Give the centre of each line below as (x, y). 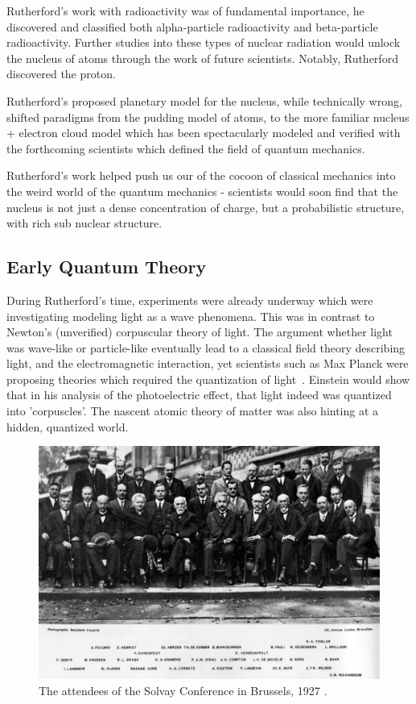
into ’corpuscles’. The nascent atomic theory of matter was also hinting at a (193, 411)
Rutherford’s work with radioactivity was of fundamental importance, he (185, 10)
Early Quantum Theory (107, 267)
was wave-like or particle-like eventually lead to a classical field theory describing (206, 347)
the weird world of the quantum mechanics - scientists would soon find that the (202, 191)
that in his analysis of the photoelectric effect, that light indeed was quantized (199, 395)
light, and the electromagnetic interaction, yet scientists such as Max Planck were (208, 363)
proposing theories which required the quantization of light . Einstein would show (208, 379)
